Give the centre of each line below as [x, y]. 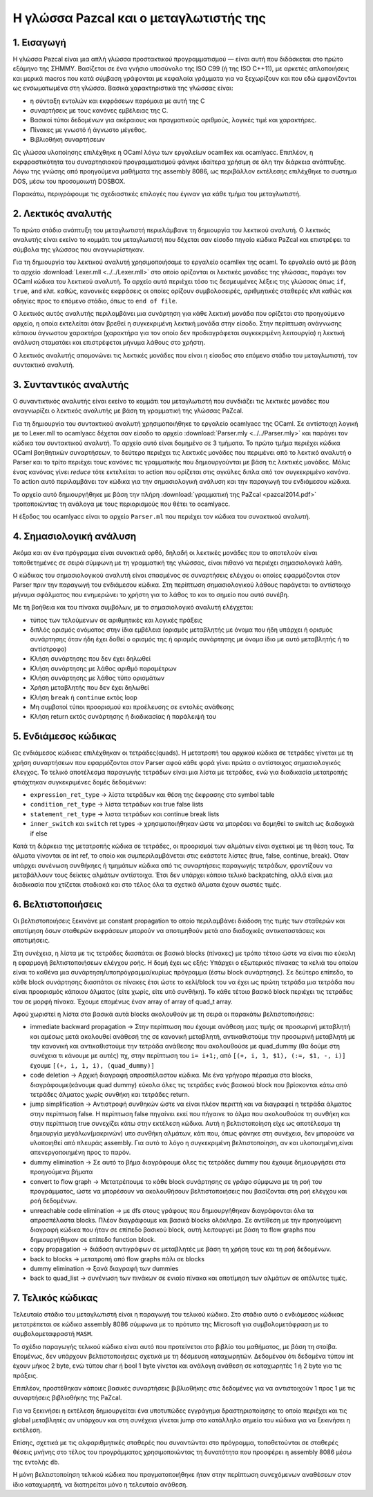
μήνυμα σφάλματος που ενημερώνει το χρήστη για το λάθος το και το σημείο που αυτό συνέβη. [151, 594]
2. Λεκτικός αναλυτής [63, 213]
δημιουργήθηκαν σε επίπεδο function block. [93, 1239]
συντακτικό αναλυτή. [44, 365]
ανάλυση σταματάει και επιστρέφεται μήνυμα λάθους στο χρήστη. [109, 343]
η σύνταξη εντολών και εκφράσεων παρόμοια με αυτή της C [117, 101]
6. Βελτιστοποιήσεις [58, 904]
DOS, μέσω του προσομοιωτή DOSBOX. [69, 181]
